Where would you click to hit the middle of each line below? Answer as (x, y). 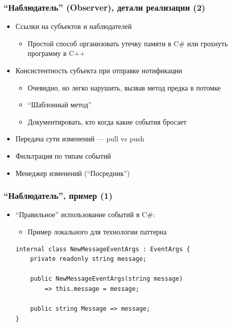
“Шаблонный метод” (60, 105)
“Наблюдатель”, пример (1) (58, 196)
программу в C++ (56, 53)
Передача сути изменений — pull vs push (80, 139)
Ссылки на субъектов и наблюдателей (74, 26)
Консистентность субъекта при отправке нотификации (99, 70)
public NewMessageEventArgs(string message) (107, 279)
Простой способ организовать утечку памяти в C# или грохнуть (128, 43)
